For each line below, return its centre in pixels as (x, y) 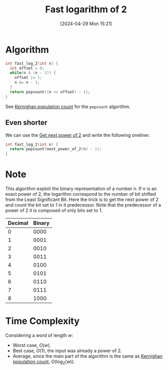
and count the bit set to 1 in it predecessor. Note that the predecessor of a (83, 205)
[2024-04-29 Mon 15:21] (86, 24)
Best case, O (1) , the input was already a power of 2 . (67, 351)
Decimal (18, 223)
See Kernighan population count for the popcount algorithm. (68, 107)
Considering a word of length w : (39, 335)
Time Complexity (43, 321)
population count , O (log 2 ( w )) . (44, 362)
